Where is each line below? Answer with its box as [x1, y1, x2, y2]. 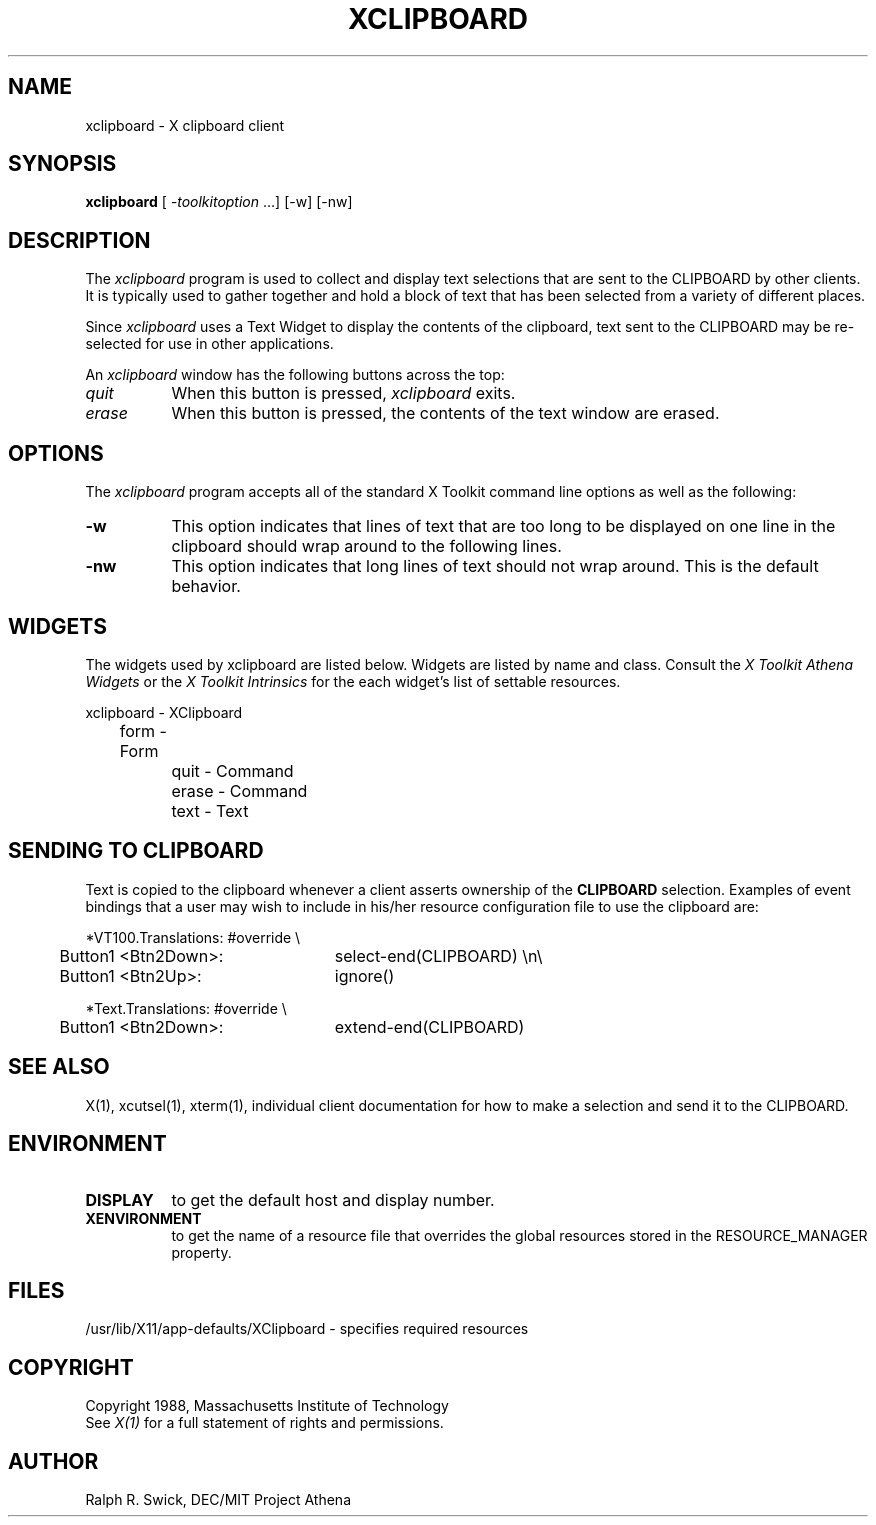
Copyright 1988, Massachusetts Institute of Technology [85, 1397, 449, 1415]
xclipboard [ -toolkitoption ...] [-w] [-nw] [85, 193, 353, 211]
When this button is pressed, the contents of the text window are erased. [171, 403, 720, 424]
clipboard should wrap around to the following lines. [171, 536, 562, 557]
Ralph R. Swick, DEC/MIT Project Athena [85, 1491, 351, 1509]
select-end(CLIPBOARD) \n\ [334, 945, 543, 966]
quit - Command [171, 760, 294, 781]
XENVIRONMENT [85, 1209, 202, 1227]
